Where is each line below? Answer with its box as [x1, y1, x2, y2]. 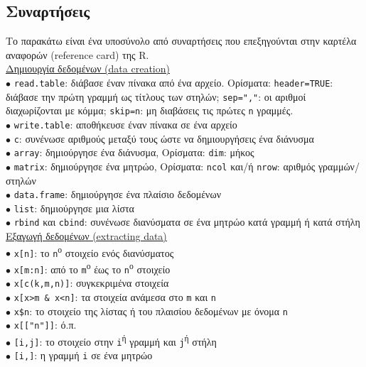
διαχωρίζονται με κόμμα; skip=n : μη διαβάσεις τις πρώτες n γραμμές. [6, 103, 294, 118]
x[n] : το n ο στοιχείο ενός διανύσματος [14, 243, 174, 260]
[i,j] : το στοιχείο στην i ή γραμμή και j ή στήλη [14, 332, 217, 349]
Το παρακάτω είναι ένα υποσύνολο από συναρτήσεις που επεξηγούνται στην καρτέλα [6, 33, 357, 48]
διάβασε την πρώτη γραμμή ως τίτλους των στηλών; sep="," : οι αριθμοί [6, 89, 306, 104]
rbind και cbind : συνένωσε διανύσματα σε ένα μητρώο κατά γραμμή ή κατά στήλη [14, 214, 360, 229]
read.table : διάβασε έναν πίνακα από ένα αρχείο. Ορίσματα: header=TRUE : [14, 75, 333, 89]
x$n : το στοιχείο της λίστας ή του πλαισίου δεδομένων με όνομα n [14, 303, 288, 318]
